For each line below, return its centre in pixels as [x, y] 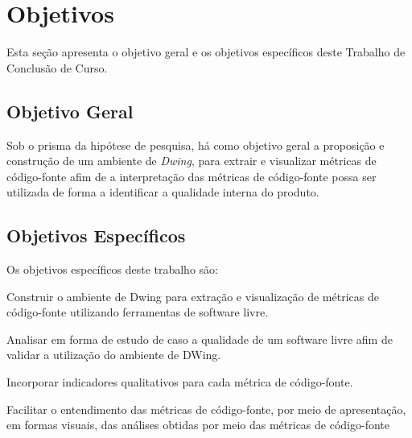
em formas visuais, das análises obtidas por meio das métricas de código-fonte [198, 425]
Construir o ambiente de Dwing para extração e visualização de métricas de [193, 296]
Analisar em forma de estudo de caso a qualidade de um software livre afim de [200, 339]
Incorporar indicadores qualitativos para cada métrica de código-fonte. [180, 382]
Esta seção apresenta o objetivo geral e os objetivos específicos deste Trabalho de [206, 52]
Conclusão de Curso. [57, 67]
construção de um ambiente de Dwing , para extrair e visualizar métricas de [192, 161]
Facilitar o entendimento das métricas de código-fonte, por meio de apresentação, [206, 409]
